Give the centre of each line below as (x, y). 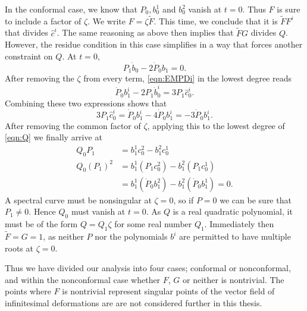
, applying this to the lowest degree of (216, 125)
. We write (106, 21)
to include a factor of (43, 21)
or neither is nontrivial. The (234, 279)
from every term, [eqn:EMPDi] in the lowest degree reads (187, 78)
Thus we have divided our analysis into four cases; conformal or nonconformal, (148, 268)
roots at (19, 248)
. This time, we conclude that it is (216, 21)
